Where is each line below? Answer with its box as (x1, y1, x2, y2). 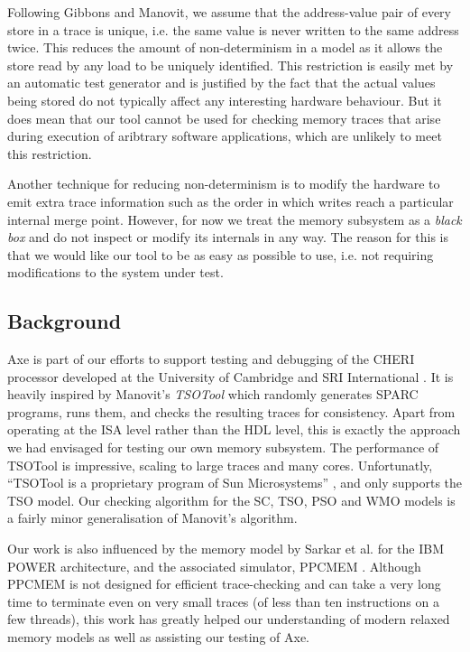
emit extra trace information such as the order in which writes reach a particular (7, 191, 454, 210)
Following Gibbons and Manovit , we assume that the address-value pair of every (7, 3, 451, 21)
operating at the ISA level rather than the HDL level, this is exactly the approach (7, 420, 461, 439)
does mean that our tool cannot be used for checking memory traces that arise (7, 108, 441, 127)
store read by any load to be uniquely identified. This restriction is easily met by (7, 55, 454, 74)
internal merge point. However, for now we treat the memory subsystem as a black (7, 210, 462, 228)
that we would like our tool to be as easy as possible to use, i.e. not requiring (7, 245, 434, 264)
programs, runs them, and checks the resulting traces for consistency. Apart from (7, 402, 456, 421)
